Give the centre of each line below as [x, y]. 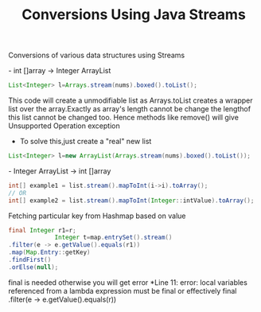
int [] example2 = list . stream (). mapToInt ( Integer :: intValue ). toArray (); [131, 201]
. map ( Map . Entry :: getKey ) [49, 252]
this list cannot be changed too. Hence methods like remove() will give [123, 118]
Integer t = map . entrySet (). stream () [113, 238]
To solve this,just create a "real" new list [86, 142]
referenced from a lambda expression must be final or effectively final [123, 291]
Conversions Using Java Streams [134, 15]
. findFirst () [30, 260]
